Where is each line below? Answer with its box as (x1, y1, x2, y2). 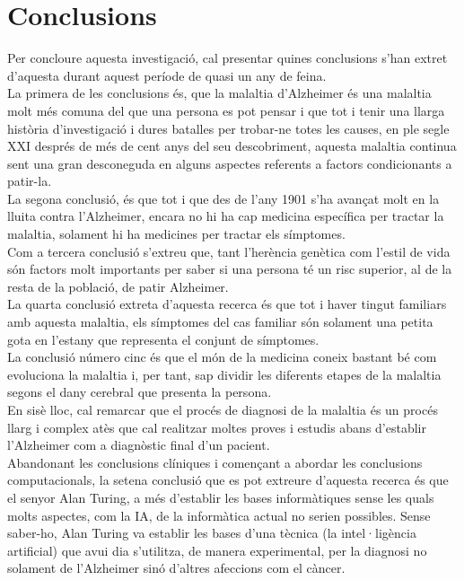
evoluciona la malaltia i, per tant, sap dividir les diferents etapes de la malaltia (7, 365, 442, 383)
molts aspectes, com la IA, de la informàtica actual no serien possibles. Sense (7, 505, 431, 524)
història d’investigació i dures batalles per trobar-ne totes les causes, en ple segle (7, 119, 450, 137)
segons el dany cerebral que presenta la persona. (7, 382, 272, 401)
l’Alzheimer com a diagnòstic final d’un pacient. (7, 435, 270, 454)
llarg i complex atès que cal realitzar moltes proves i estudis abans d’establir (7, 417, 426, 436)
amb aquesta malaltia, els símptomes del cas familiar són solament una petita (7, 312, 433, 331)
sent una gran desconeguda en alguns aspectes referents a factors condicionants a (7, 154, 452, 172)
